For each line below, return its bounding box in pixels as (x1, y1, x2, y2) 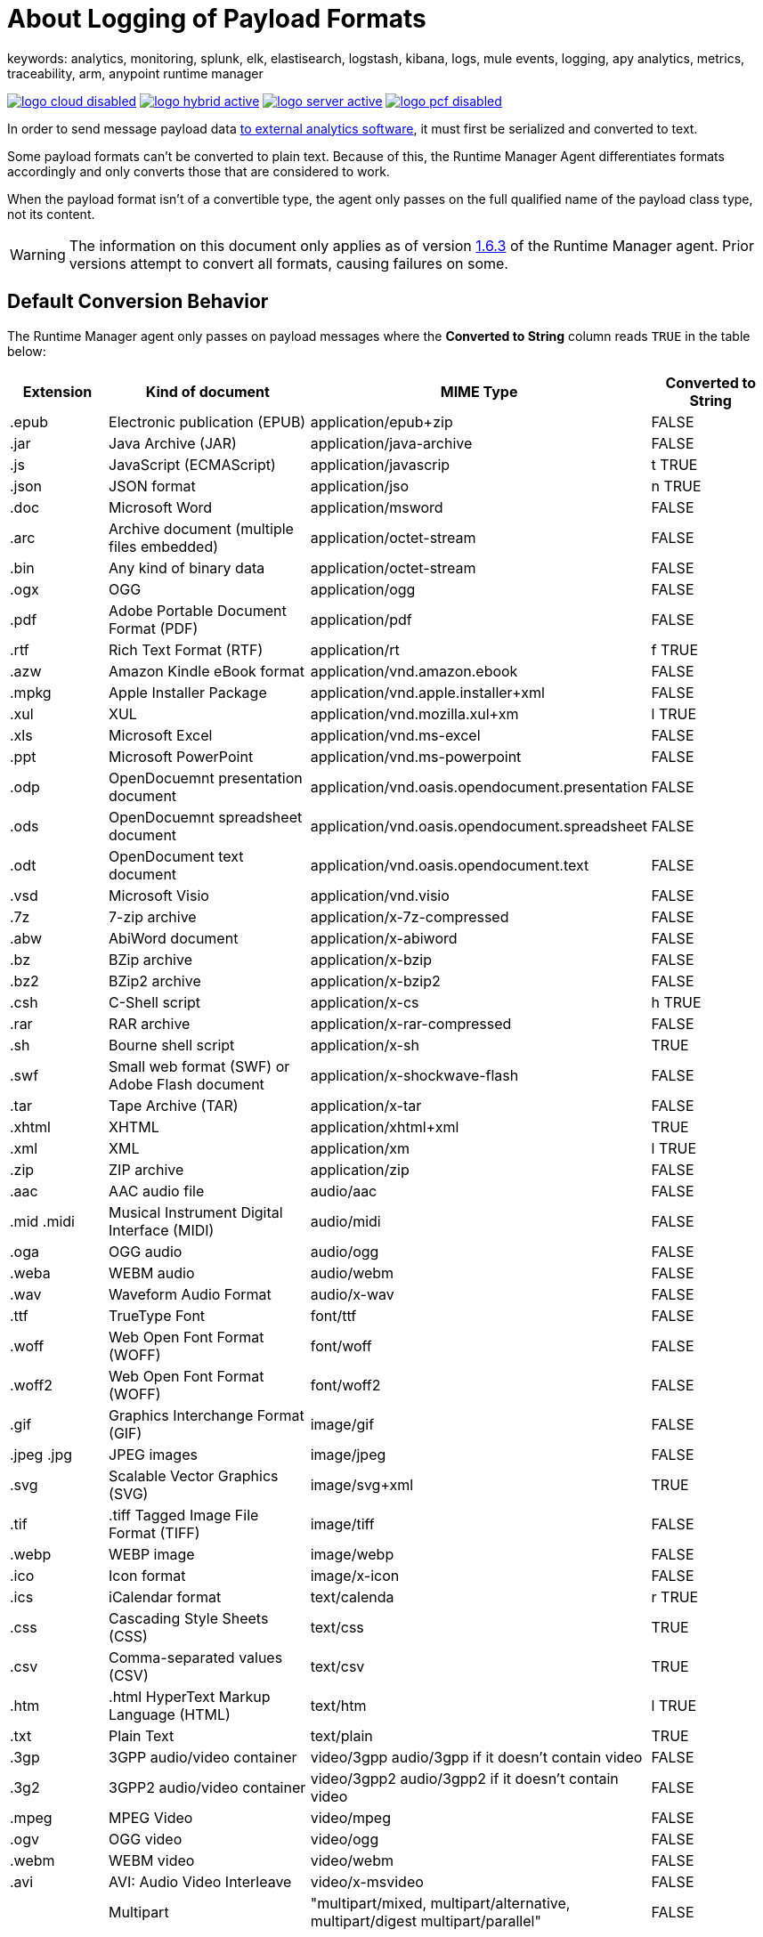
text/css (310, 1617, 364, 1636)
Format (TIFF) (109, 1523, 200, 1542)
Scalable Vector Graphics (109, 1466, 279, 1485)
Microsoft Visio (109, 886, 209, 904)
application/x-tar (310, 1096, 422, 1114)
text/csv (310, 1657, 365, 1675)
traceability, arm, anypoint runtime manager (7, 65, 264, 81)
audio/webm (310, 1263, 394, 1282)
